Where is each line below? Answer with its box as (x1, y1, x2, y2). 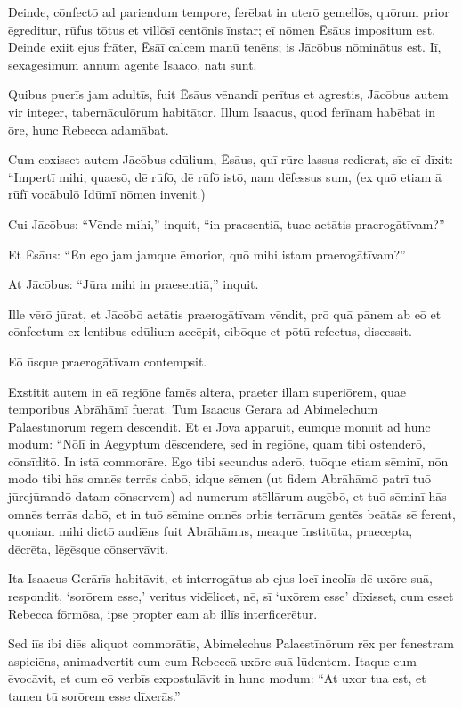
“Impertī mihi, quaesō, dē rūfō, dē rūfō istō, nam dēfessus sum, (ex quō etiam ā (8, 167, 442, 185)
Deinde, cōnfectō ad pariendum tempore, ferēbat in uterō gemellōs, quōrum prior (8, 3, 450, 21)
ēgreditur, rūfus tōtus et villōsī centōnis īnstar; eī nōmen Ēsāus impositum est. (8, 20, 436, 38)
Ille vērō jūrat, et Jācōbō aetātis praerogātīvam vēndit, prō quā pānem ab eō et (8, 304, 442, 323)
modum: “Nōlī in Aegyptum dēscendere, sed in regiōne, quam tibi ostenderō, (8, 434, 426, 453)
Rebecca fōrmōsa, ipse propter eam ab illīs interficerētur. (8, 604, 318, 622)
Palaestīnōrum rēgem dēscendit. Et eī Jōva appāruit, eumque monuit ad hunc (8, 416, 431, 435)
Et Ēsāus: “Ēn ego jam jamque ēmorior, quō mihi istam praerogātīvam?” (8, 244, 406, 263)
